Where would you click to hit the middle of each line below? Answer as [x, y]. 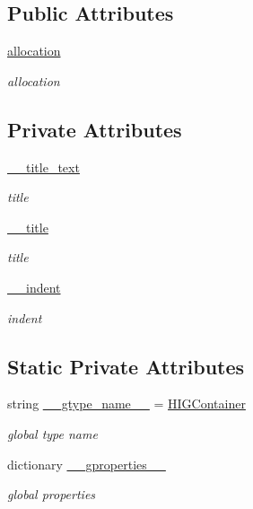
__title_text [44, 167]
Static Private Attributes [126, 366]
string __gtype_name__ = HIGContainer [126, 404]
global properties [52, 494]
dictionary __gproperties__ [87, 464]
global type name [52, 433]
